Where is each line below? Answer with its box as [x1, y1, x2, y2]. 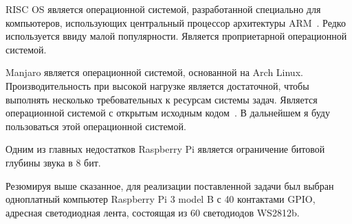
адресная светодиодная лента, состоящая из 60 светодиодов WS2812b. [5, 205, 300, 219]
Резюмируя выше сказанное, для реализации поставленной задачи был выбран [5, 178, 334, 192]
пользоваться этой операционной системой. [5, 119, 186, 133]
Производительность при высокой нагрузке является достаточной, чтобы [5, 78, 309, 92]
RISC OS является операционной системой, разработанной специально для [5, 2, 321, 16]
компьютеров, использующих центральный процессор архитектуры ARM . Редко [5, 15, 346, 29]
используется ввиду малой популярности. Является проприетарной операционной [5, 29, 347, 43]
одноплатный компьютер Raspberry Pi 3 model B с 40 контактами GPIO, [5, 192, 316, 206]
